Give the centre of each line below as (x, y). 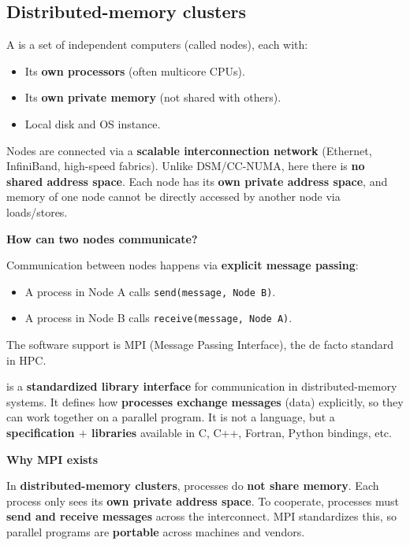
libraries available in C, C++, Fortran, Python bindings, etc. (242, 433)
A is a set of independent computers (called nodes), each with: (157, 44)
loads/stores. (37, 211)
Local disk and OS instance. (93, 123)
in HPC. (26, 360)
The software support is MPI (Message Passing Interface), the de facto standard (200, 345)
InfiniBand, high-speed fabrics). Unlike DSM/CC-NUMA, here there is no (186, 166)
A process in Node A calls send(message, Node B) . (150, 291)
